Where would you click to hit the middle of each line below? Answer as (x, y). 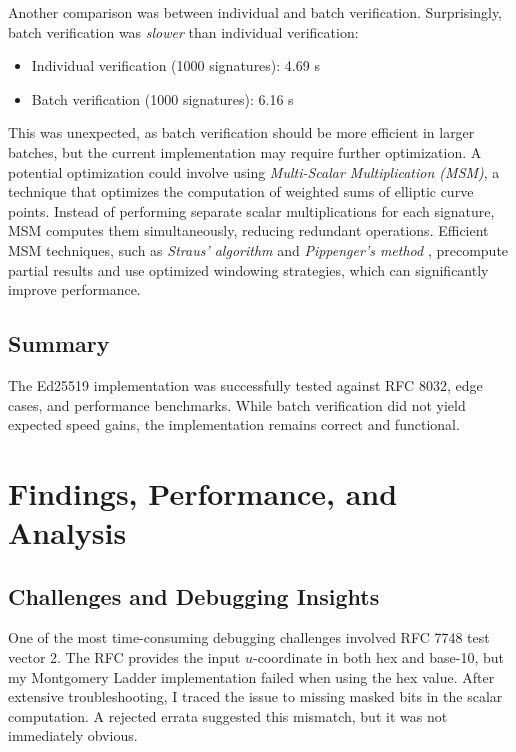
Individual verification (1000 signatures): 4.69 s (175, 65)
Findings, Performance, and (203, 492)
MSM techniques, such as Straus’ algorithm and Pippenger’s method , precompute (258, 249)
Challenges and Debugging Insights (194, 595)
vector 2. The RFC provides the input (124, 657)
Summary (59, 343)
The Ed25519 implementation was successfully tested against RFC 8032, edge (245, 384)
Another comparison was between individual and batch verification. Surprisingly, (255, 12)
